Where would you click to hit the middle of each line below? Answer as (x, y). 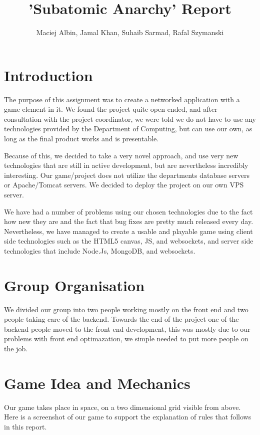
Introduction (48, 75)
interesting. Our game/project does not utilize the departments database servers (127, 175)
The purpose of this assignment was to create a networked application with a (122, 99)
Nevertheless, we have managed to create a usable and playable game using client (128, 231)
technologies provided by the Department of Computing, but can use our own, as (128, 129)
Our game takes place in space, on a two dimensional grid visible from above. (122, 407)
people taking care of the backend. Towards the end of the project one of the (121, 319)
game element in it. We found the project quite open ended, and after (111, 109)
